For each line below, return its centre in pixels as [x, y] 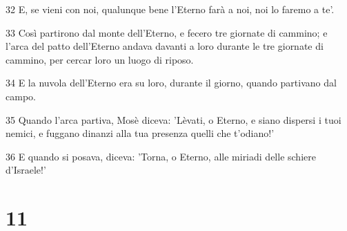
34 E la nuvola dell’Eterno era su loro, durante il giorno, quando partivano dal [171, 83]
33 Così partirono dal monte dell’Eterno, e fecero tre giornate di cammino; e [167, 32]
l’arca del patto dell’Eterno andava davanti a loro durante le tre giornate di [165, 46]
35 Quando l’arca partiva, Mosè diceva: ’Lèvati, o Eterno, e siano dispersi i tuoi [173, 119]
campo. [21, 96]
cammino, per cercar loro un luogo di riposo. [100, 59]
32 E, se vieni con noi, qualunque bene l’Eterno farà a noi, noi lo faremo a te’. [170, 9]
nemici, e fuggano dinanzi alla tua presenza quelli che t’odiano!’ [140, 133]
